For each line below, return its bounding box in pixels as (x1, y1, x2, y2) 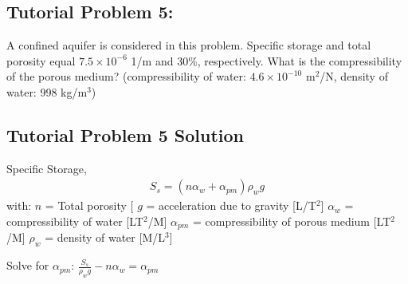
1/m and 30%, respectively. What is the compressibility (131, 52, 402, 69)
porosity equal (6, 52, 76, 69)
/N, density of (320, 68, 388, 85)
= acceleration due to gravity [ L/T (146, 197, 316, 214)
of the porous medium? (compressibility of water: (6, 68, 246, 85)
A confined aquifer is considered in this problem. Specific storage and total (6, 37, 371, 53)
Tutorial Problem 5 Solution (6, 122, 244, 147)
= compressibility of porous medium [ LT (193, 213, 391, 229)
